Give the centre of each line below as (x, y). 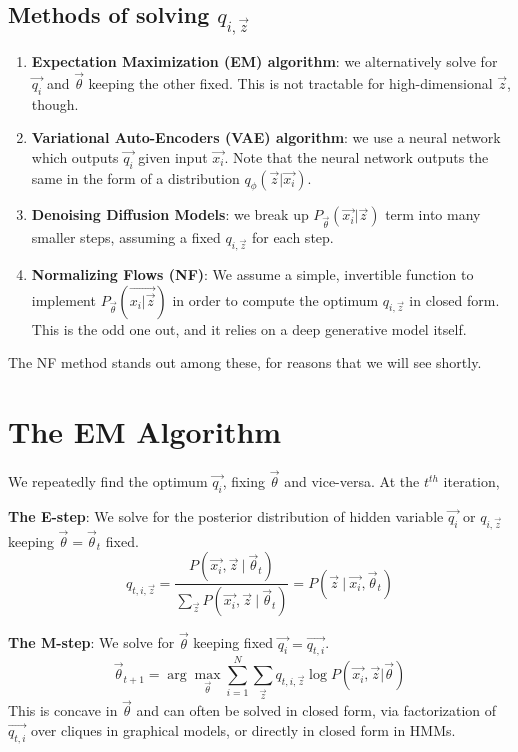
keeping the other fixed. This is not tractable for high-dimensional (290, 82)
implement (63, 299)
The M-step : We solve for (91, 642)
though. (55, 103)
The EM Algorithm (145, 430)
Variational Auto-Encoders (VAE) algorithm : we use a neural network (266, 137)
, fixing (244, 481)
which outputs (75, 156)
